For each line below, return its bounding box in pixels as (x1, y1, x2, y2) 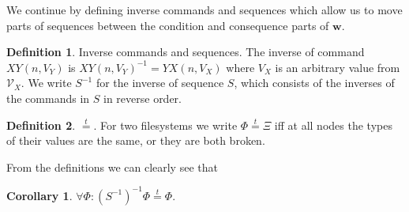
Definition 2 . (6, 116, 76, 133)
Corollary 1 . (6, 187, 73, 203)
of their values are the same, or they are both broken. (6, 132, 265, 149)
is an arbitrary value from (275, 59, 400, 75)
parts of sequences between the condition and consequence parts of (6, 17, 329, 33)
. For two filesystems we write (93, 116, 238, 133)
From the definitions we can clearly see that (6, 158, 218, 175)
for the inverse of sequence (96, 74, 224, 91)
